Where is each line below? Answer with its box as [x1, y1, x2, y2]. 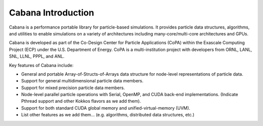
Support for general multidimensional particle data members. [21, 78, 144, 84]
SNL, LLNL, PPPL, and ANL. [9, 53, 65, 59]
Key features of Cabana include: [9, 62, 74, 68]
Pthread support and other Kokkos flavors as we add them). [21, 98, 141, 104]
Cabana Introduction [9, 7, 94, 18]
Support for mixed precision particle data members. [21, 85, 125, 91]
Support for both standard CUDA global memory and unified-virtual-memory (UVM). [21, 105, 190, 111]
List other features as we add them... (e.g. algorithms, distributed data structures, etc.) [21, 112, 195, 118]
